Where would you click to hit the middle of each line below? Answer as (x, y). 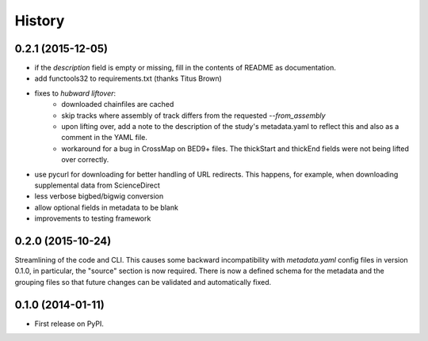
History (40, 21)
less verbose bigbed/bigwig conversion (99, 196)
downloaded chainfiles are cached (118, 104)
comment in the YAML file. (105, 138)
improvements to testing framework (93, 218)
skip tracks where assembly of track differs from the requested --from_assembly (193, 116)
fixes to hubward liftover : (75, 93)
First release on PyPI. (69, 324)
